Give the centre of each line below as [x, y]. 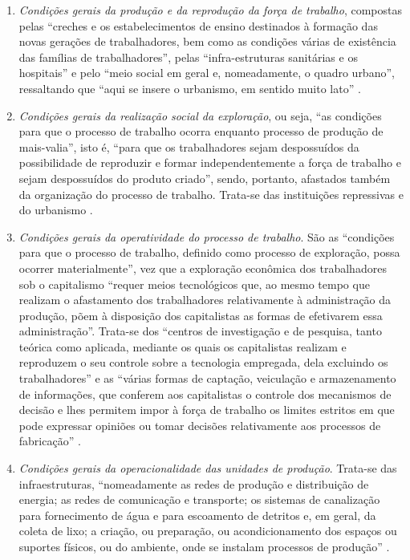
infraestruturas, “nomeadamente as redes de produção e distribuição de [194, 483]
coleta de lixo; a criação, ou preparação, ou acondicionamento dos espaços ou [208, 531]
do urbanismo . [56, 210]
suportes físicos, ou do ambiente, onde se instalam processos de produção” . [204, 546]
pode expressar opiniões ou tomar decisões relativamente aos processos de [200, 425]
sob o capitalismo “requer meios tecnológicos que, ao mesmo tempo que [194, 284]
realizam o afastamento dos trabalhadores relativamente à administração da [205, 300]
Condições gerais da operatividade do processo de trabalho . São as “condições [207, 236]
